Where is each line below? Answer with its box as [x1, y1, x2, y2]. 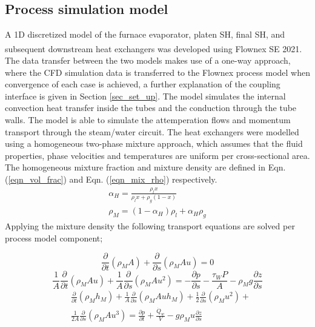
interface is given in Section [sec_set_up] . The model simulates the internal [5, 89, 286, 102]
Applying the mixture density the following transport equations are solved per [5, 219, 295, 232]
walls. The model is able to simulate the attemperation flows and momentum [5, 113, 291, 126]
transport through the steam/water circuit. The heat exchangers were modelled [5, 125, 299, 138]
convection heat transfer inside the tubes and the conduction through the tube [5, 101, 297, 114]
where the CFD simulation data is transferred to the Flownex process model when [5, 66, 310, 78]
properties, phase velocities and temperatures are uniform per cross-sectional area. [5, 149, 310, 161]
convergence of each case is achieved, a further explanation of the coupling [5, 78, 280, 90]
